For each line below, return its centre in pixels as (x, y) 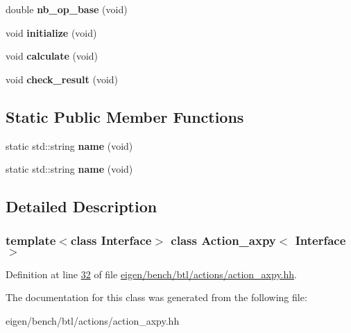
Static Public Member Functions (125, 116)
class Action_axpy (223, 240)
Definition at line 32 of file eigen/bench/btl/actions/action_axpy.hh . (151, 274)
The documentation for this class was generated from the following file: (156, 297)
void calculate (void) (52, 56)
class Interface (111, 240)
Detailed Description (82, 206)
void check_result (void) (62, 79)
